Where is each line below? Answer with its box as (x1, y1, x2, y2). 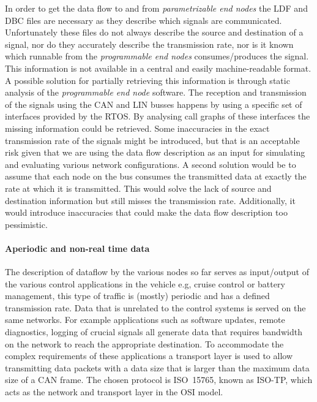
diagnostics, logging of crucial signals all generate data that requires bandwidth (5, 325, 302, 338)
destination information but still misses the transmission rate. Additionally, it (5, 194, 296, 207)
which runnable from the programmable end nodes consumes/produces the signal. (5, 50, 309, 63)
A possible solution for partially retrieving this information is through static (5, 74, 290, 86)
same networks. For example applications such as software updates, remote (5, 313, 285, 326)
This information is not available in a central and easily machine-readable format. (5, 61, 311, 74)
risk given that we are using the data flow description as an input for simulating (5, 146, 305, 159)
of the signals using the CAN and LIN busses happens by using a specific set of (5, 97, 302, 110)
